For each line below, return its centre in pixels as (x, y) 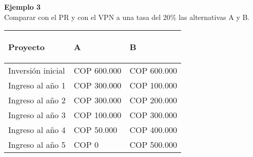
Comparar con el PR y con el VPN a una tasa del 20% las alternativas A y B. (127, 17)
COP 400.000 (153, 130)
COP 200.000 (153, 100)
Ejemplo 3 (23, 7)
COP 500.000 (153, 145)
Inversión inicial (37, 71)
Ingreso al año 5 (37, 145)
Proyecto (27, 47)
